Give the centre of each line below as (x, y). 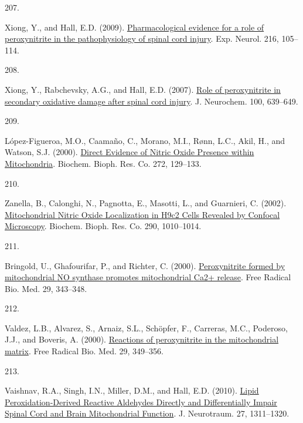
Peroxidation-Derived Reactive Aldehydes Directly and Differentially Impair (141, 402)
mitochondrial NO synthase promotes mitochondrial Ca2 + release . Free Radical (148, 277)
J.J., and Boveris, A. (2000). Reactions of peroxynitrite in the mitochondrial (142, 339)
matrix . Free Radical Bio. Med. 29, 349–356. (84, 351)
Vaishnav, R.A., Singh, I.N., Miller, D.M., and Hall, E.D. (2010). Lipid (132, 390)
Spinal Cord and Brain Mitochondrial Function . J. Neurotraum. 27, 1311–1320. (147, 413)
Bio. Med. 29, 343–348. (46, 288)
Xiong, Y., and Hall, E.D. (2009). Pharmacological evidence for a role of (135, 27)
